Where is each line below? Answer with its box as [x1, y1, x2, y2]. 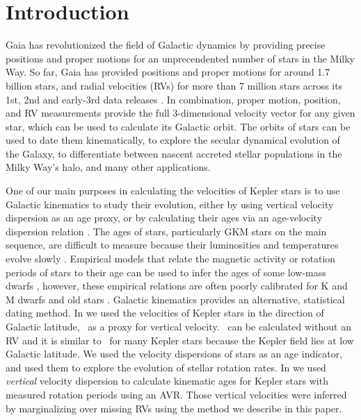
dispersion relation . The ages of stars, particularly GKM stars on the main [6, 224, 327, 238]
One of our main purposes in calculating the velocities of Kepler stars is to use [6, 183, 340, 198]
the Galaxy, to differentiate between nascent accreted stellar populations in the [6, 146, 342, 160]
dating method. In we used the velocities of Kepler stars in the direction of [6, 305, 324, 320]
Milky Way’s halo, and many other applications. [6, 160, 211, 174]
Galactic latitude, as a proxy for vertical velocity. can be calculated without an [6, 319, 351, 333]
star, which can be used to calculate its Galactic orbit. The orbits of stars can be [6, 119, 351, 133]
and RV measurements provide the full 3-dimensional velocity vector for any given [6, 106, 355, 120]
